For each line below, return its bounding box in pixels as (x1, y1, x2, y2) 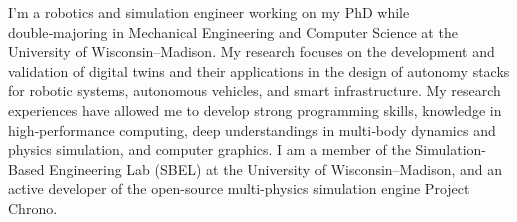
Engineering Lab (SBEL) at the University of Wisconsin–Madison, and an (49, 158, 503, 179)
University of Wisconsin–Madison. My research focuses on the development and (8, 41, 495, 62)
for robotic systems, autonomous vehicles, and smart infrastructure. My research (8, 80, 501, 101)
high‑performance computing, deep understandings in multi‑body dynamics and (8, 119, 496, 140)
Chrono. (8, 197, 58, 218)
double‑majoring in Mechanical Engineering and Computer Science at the (8, 21, 458, 42)
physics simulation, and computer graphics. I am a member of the (8, 139, 411, 160)
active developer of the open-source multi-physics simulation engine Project (8, 178, 470, 199)
